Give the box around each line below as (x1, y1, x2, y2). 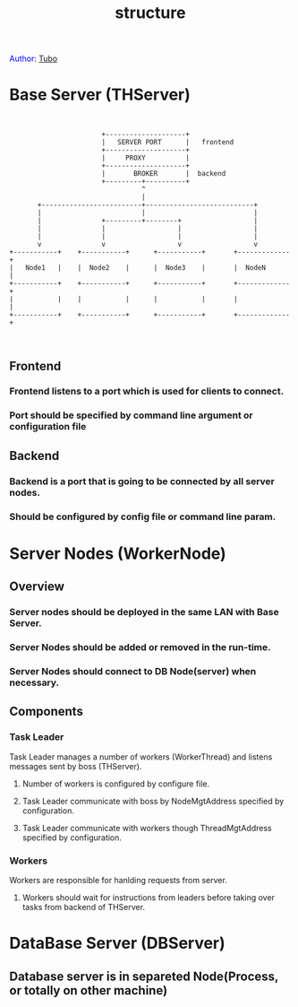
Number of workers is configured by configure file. (21, 778, 210, 789)
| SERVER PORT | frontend (101, 138, 234, 147)
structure (115, 3, 186, 23)
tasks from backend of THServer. (21, 901, 146, 912)
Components (9, 704, 83, 719)
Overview (9, 579, 65, 595)
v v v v (37, 240, 258, 249)
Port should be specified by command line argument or (9, 409, 253, 421)
